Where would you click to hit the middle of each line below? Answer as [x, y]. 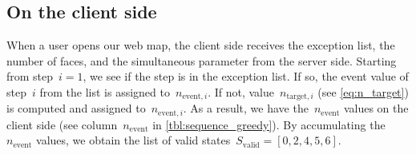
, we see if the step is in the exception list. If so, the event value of [246, 76]
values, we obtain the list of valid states [133, 140]
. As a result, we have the [246, 108]
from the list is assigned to [105, 91]
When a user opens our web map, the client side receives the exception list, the [201, 45]
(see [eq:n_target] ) [363, 91]
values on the [376, 108]
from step [30, 76]
